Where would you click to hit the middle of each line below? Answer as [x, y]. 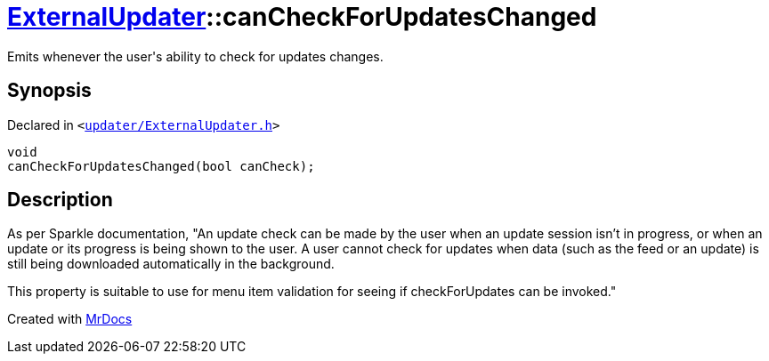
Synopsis [49, 91]
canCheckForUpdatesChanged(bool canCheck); [161, 166]
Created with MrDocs [70, 319]
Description [60, 200]
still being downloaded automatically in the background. [171, 264]
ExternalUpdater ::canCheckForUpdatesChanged [302, 17]
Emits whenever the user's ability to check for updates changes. [195, 56]
